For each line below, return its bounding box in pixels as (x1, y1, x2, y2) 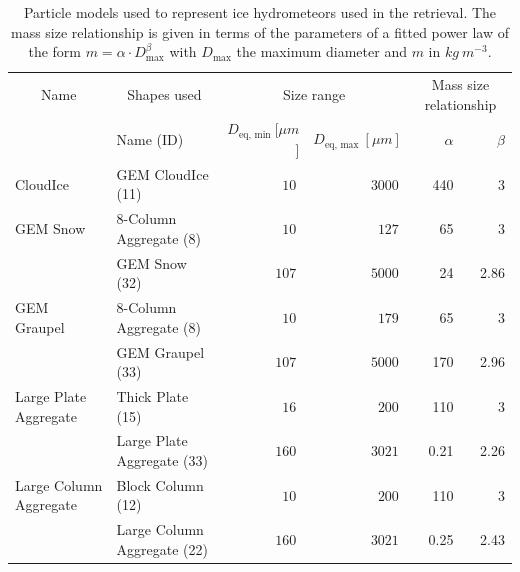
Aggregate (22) (116, 538, 208, 559)
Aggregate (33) (116, 449, 208, 470)
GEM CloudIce (116, 163, 209, 184)
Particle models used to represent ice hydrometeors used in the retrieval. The (23, 2, 497, 22)
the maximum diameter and (236, 41, 407, 62)
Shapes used (127, 83, 202, 104)
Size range (282, 83, 346, 104)
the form (28, 41, 81, 62)
